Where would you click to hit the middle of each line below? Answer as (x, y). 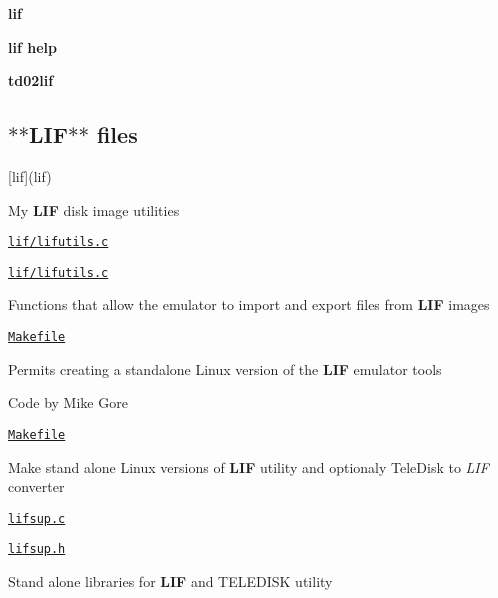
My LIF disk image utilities (94, 209)
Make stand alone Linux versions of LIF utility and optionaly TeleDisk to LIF (248, 466)
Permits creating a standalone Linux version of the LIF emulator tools (225, 368)
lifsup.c (37, 518)
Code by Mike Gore (68, 402)
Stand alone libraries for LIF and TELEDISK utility (170, 581)
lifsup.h (37, 549)
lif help (32, 46)
